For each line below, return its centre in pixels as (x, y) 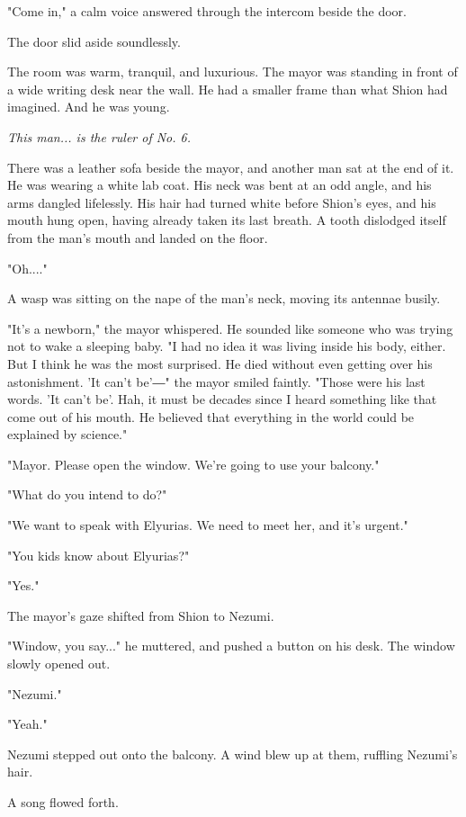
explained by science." (67, 434)
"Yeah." (27, 724)
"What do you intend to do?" (87, 494)
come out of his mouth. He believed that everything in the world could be (211, 416)
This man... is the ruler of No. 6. (99, 136)
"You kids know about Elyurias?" (99, 555)
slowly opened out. (59, 664)
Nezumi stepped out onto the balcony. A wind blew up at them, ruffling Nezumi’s (233, 754)
